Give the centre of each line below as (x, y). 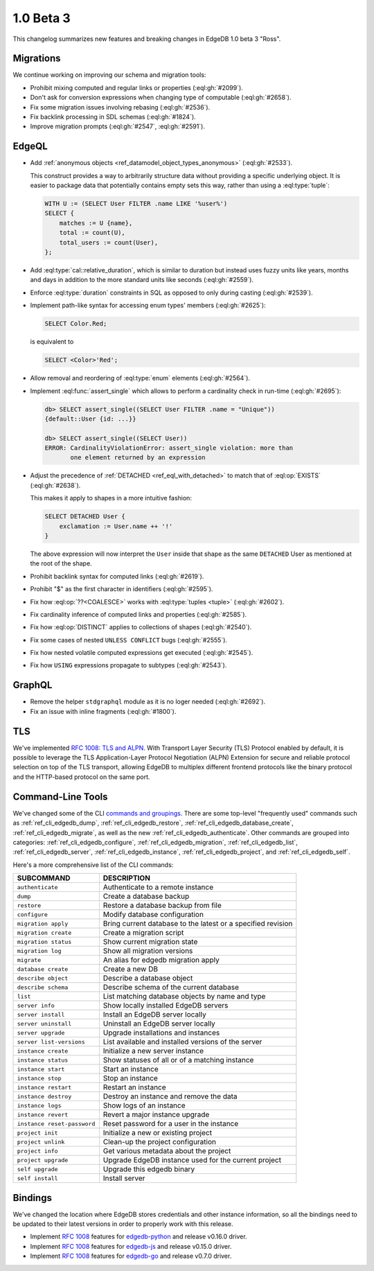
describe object (43, 978)
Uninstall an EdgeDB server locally (159, 1024)
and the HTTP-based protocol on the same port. (81, 777)
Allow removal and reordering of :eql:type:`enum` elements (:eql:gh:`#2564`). (140, 378)
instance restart (44, 1087)
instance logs (39, 1105)
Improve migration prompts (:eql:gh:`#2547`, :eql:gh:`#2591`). (118, 126)
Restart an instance (134, 1087)
